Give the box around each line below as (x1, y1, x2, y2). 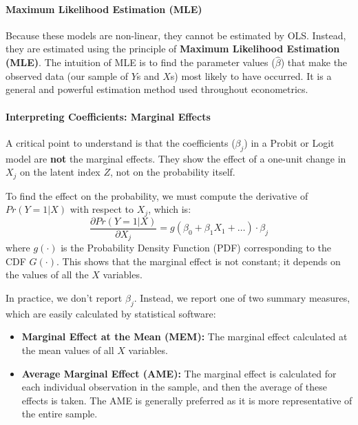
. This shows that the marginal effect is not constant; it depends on (56, 253, 341, 268)
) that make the (280, 55, 348, 70)
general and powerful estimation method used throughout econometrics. (6, 82, 308, 96)
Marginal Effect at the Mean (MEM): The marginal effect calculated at (21, 329, 348, 344)
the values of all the (6, 267, 89, 282)
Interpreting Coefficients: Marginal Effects (6, 109, 211, 123)
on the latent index (20, 165, 101, 179)
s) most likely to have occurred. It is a (170, 68, 332, 83)
